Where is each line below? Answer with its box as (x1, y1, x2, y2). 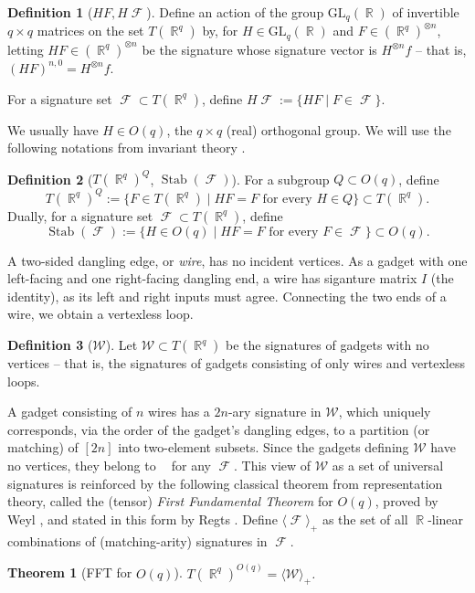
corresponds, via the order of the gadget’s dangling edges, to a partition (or (7, 419, 430, 439)
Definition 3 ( (7, 335, 93, 355)
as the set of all (322, 509, 408, 528)
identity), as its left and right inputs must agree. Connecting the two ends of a (7, 286, 447, 305)
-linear (427, 509, 464, 528)
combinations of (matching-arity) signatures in (7, 531, 268, 550)
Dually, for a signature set (7, 206, 153, 225)
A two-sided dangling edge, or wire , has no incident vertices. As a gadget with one (7, 250, 468, 270)
